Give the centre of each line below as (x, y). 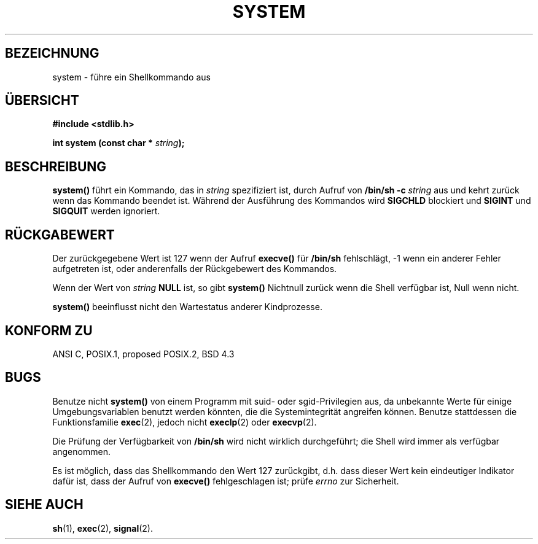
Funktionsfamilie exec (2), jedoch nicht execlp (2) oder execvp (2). (185, 422)
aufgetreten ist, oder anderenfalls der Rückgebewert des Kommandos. (195, 269)
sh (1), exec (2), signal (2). (103, 528)
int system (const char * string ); (119, 143)
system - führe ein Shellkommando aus (131, 77)
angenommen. (81, 451)
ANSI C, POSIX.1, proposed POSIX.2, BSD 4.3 (143, 354)
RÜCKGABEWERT (60, 235)
